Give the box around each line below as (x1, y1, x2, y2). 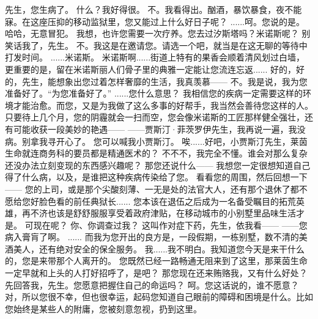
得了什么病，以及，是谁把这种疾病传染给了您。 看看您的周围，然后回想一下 (5, 170, 308, 183)
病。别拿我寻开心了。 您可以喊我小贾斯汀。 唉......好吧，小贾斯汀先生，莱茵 (5, 134, 308, 147)
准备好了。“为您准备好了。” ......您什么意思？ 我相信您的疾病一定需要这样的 (5, 87, 303, 100)
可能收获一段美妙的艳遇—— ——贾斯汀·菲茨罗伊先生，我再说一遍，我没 (13, 122, 306, 135)
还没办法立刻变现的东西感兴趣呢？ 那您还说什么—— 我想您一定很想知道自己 (5, 158, 311, 171)
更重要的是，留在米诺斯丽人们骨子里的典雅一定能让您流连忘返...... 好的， (5, 62, 297, 75)
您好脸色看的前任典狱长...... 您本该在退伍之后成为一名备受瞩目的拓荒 (21, 194, 297, 207)
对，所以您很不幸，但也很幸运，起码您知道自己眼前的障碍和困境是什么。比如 (5, 290, 313, 303)
